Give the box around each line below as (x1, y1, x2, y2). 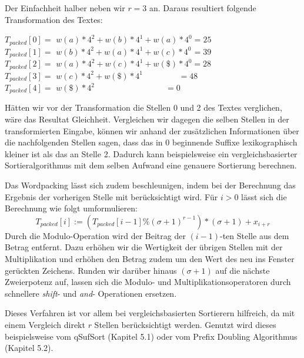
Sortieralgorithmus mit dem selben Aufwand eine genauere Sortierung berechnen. (5, 159, 297, 171)
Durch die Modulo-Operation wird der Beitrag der (5, 229, 186, 241)
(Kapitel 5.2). (5, 342, 54, 354)
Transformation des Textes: (5, 13, 103, 25)
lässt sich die (241, 190, 287, 203)
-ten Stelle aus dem (220, 229, 289, 241)
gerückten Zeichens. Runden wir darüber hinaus (5, 264, 177, 276)
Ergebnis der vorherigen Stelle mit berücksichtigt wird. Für (5, 190, 218, 203)
